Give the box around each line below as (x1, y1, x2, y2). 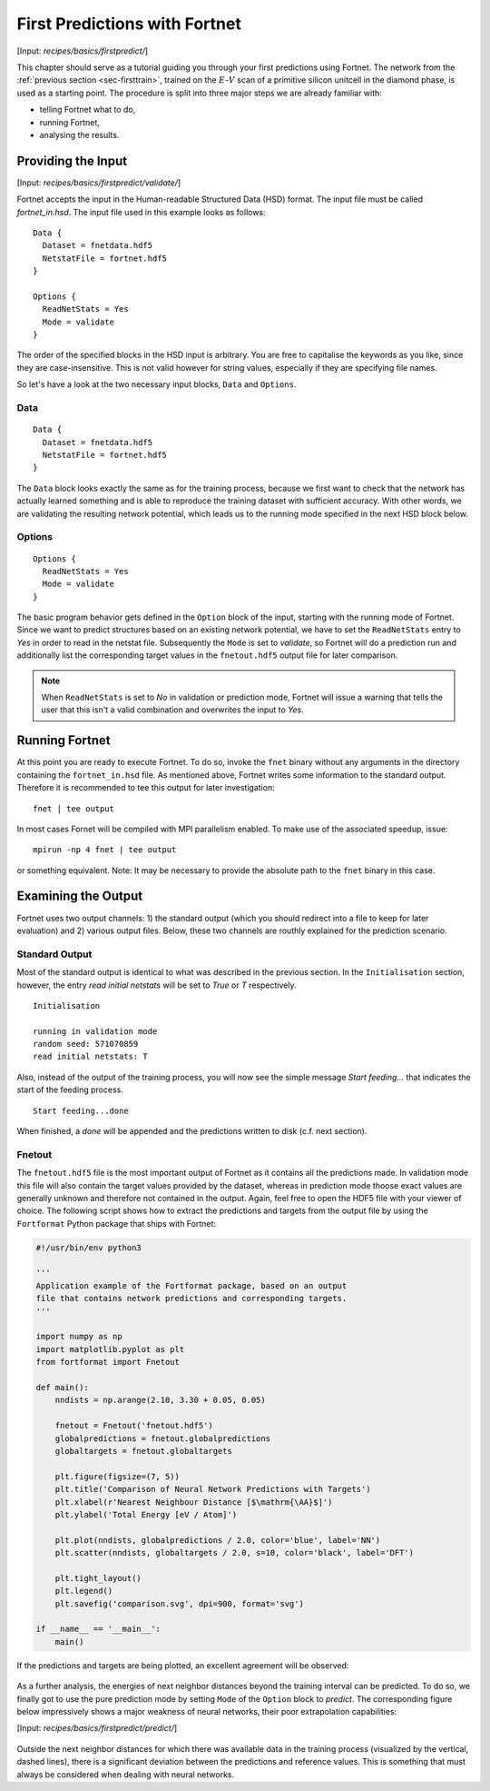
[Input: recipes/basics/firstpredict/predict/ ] (16, 1723, 178, 1734)
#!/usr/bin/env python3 (35, 1242, 142, 1253)
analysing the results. (39, 129, 120, 140)
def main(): (35, 1382, 90, 1392)
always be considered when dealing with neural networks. (16, 1768, 235, 1780)
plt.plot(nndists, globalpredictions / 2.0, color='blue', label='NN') (54, 1535, 381, 1545)
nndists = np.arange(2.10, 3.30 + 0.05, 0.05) (54, 1395, 267, 1406)
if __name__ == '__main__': (35, 1624, 161, 1635)
